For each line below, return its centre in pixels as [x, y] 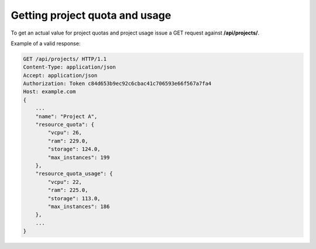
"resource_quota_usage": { [74, 174]
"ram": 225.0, [68, 190]
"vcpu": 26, [65, 133]
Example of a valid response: [46, 43]
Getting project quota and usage [91, 15]
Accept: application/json [60, 75]
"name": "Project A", [66, 116]
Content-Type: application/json [70, 67]
